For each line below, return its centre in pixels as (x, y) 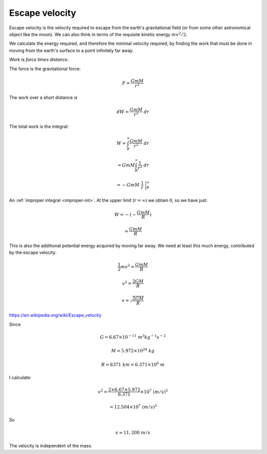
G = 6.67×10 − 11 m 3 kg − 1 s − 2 (133, 337)
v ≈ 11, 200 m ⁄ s (133, 433)
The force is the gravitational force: (45, 69)
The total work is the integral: (39, 126)
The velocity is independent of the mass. (51, 446)
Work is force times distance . (39, 60)
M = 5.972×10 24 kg (133, 351)
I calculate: (20, 377)
